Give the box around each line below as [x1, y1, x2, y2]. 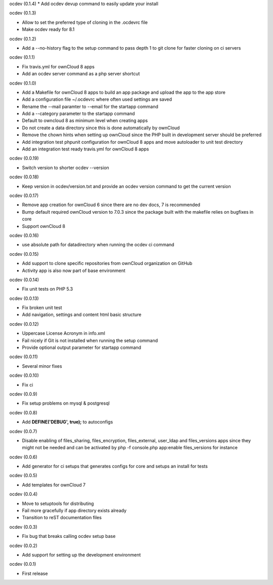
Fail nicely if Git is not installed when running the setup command [22, 337, 158, 343]
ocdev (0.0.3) [9, 524, 37, 530]
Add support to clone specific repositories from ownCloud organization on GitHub [22, 260, 193, 266]
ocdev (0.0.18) [9, 174, 39, 180]
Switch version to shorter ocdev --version [22, 165, 110, 171]
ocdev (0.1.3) [9, 10, 36, 16]
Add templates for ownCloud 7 [22, 482, 86, 488]
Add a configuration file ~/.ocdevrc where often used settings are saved [22, 96, 172, 102]
